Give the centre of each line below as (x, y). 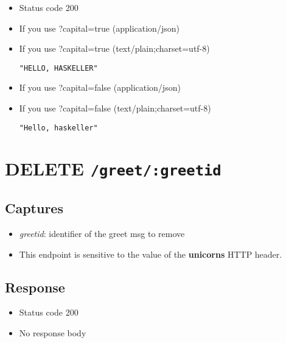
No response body (53, 332)
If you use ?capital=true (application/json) (99, 28)
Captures (34, 208)
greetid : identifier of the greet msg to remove (102, 233)
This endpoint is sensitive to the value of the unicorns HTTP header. (151, 254)
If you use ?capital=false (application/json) (100, 87)
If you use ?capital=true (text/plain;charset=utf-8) (114, 48)
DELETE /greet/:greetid (113, 168)
